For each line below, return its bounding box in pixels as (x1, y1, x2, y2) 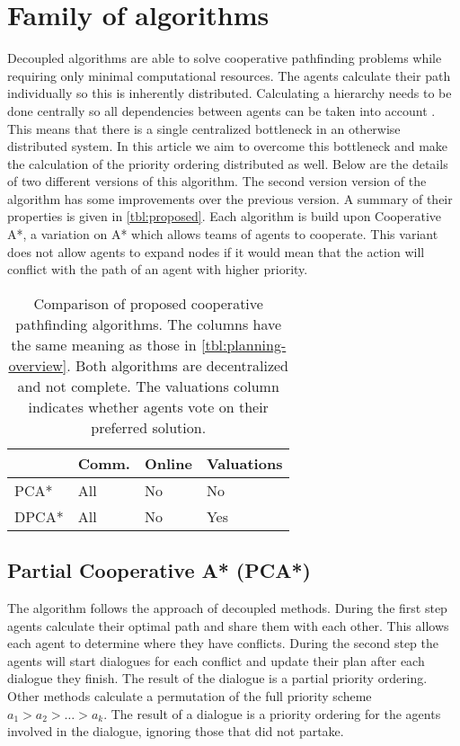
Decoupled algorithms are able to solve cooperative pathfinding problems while (7, 49, 442, 67)
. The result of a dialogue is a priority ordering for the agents (103, 704, 441, 723)
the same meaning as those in (11, 333, 197, 355)
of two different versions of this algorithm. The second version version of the (7, 172, 427, 191)
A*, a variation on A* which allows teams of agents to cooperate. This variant (7, 225, 438, 244)
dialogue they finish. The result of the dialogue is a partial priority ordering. (7, 669, 428, 688)
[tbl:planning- (200, 333, 287, 355)
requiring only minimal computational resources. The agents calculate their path (7, 66, 451, 84)
